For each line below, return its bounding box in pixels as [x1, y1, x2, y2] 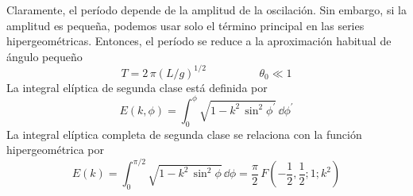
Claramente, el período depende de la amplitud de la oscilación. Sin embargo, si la [6, 2, 407, 17]
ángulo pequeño [6, 48, 83, 64]
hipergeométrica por [6, 141, 105, 158]
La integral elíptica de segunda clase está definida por [6, 79, 268, 95]
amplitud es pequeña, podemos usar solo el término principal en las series [6, 17, 365, 33]
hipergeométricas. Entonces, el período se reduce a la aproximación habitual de [6, 33, 392, 49]
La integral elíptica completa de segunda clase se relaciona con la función [6, 125, 362, 142]
